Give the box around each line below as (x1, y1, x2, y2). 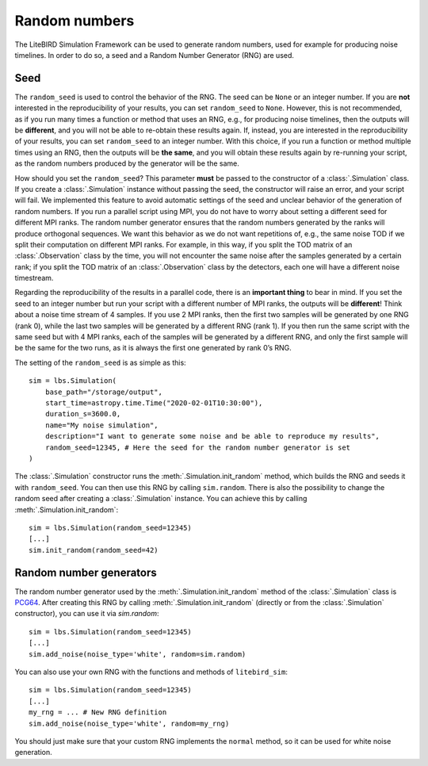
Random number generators (14, 565, 158, 579)
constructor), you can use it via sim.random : (14, 609, 159, 619)
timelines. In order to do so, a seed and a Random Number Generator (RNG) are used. (14, 50, 295, 59)
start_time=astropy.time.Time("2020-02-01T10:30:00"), (44, 399, 263, 408)
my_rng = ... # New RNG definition (29, 708, 167, 717)
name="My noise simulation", (44, 420, 159, 430)
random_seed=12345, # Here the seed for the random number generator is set (44, 442, 351, 452)
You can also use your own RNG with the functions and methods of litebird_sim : (14, 667, 289, 676)
